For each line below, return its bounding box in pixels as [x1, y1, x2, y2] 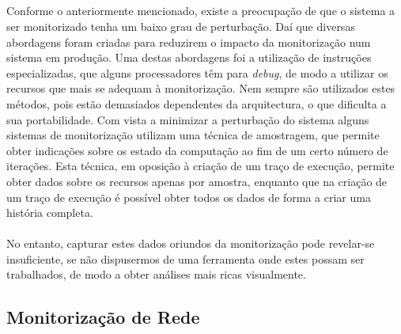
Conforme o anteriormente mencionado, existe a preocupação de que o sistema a [6, 2, 395, 19]
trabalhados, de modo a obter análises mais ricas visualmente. [6, 266, 306, 283]
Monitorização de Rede [6, 305, 200, 329]
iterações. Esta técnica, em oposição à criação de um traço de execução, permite [6, 158, 395, 174]
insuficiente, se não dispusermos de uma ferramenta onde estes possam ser [6, 250, 365, 267]
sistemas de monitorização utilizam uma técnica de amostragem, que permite [6, 127, 380, 143]
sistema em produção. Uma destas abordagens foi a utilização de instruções [6, 49, 372, 66]
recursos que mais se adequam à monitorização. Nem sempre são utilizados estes [6, 80, 395, 97]
